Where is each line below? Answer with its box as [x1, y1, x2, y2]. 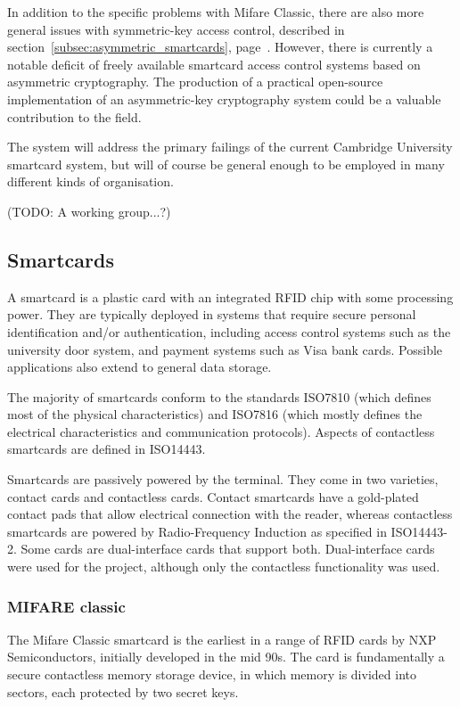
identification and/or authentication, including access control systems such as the [7, 322, 451, 341]
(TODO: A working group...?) [7, 201, 171, 220]
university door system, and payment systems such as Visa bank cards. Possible [7, 340, 443, 358]
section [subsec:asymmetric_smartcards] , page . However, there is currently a [7, 37, 433, 56]
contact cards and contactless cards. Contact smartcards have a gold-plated [7, 487, 419, 506]
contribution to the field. [7, 107, 142, 126]
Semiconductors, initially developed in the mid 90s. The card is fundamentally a [7, 647, 445, 666]
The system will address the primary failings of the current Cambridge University [7, 137, 453, 156]
